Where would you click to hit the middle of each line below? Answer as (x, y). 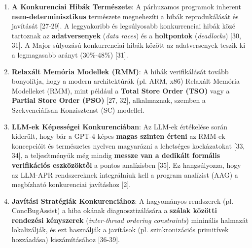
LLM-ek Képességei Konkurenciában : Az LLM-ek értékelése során (119, 126)
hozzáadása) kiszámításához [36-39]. (66, 239)
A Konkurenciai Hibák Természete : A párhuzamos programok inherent (126, 6)
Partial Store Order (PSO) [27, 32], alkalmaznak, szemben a (108, 100)
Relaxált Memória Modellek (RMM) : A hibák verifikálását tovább (120, 71)
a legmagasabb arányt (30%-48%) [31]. (70, 54)
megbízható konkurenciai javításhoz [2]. (71, 184)
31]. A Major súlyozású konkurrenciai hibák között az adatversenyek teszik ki (128, 45)
